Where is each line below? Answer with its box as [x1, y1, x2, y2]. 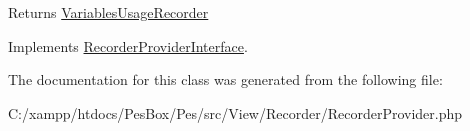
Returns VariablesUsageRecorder [8, 2, 209, 22]
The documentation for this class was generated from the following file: [8, 69, 443, 90]
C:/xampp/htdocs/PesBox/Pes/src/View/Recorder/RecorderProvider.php [8, 102, 463, 123]
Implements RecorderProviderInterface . [8, 35, 248, 56]
